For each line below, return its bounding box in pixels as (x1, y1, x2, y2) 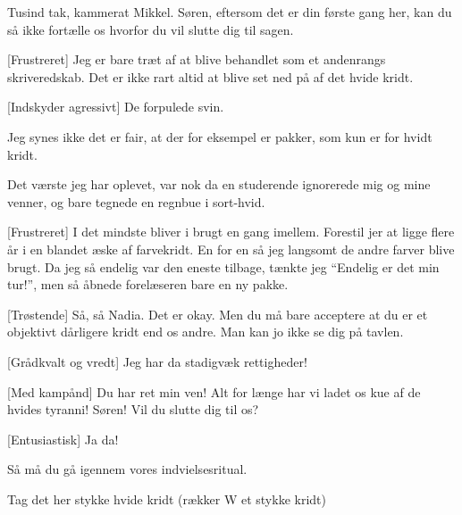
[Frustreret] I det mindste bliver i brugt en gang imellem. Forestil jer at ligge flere (7, 222, 455, 241)
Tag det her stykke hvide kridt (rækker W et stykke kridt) (7, 489, 326, 508)
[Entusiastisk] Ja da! (7, 429, 119, 448)
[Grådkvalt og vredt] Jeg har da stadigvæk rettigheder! (7, 352, 307, 370)
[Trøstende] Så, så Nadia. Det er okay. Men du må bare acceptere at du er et (7, 304, 428, 323)
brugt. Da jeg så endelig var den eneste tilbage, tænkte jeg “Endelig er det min (7, 257, 440, 276)
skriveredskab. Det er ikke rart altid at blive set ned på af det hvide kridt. (7, 67, 414, 86)
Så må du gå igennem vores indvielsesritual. (7, 460, 248, 478)
